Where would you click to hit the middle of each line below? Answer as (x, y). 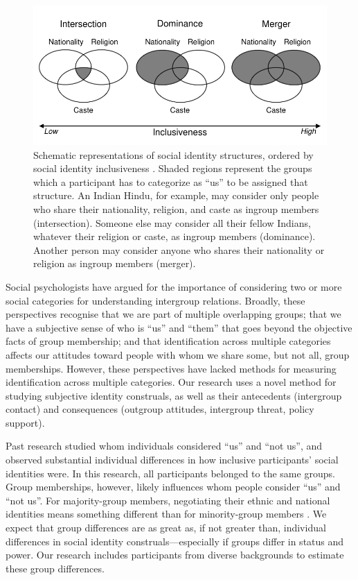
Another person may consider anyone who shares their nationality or (179, 249)
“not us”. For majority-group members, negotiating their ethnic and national (168, 500)
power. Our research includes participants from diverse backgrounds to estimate (175, 555)
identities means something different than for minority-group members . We (166, 514)
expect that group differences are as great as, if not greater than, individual (166, 528)
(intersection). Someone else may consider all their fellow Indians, (172, 222)
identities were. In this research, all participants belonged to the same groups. (170, 473)
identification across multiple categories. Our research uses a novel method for (171, 382)
